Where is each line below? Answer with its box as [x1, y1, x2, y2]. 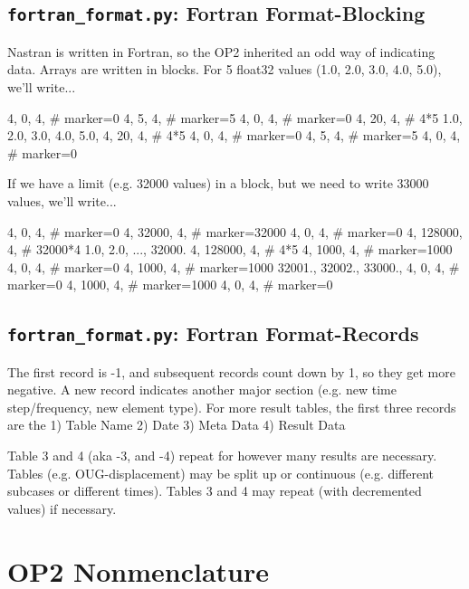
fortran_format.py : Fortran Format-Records [7, 319, 419, 347]
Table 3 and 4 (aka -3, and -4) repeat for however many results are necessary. [7, 446, 437, 465]
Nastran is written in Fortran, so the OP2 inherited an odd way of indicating [7, 42, 435, 61]
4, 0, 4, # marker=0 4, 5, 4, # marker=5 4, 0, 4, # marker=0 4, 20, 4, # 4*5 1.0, [7, 108, 463, 127]
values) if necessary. [7, 499, 117, 518]
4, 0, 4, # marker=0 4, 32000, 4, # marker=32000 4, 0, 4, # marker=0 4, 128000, [7, 222, 463, 241]
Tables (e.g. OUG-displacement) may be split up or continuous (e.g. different [7, 463, 435, 482]
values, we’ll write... [7, 191, 117, 210]
